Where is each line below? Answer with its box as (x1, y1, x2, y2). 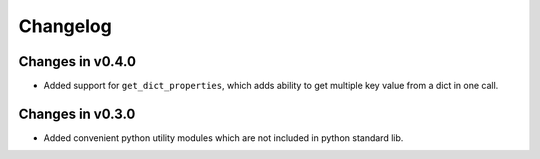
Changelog (18, 15, 112, 37)
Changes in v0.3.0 (18, 105, 136, 122)
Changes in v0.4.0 (18, 53, 137, 70)
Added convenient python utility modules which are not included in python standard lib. (43, 131, 404, 144)
